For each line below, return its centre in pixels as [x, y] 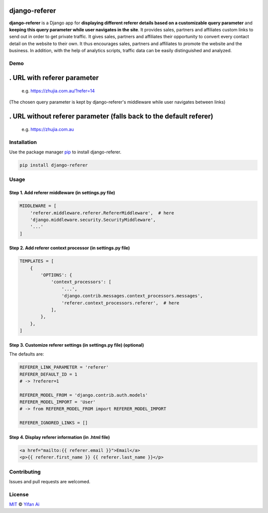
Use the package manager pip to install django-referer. [65, 152]
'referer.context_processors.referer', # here [120, 303]
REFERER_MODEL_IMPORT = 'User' [58, 402]
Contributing [25, 472]
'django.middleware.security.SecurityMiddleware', [93, 220]
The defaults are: [27, 354]
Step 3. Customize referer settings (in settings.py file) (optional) [77, 345]
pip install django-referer [54, 165]
